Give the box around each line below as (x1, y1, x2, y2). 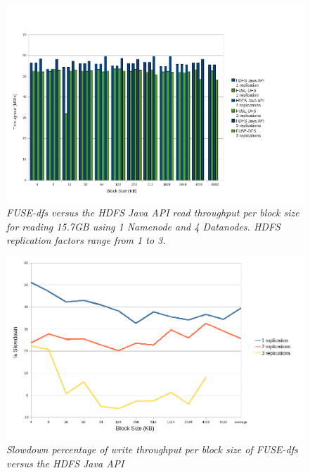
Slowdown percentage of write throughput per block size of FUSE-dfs (6, 442, 298, 457)
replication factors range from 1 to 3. (6, 233, 166, 247)
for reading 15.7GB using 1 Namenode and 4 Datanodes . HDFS (6, 219, 280, 233)
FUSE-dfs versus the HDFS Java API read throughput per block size (6, 205, 299, 220)
